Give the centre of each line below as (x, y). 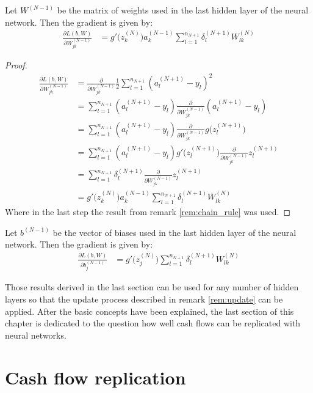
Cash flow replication (95, 377)
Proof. (16, 64)
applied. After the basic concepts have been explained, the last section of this (149, 311)
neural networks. (36, 335)
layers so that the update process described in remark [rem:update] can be (144, 299)
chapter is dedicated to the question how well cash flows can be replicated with (153, 323)
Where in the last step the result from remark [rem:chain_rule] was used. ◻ (148, 211)
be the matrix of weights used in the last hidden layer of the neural (183, 10)
